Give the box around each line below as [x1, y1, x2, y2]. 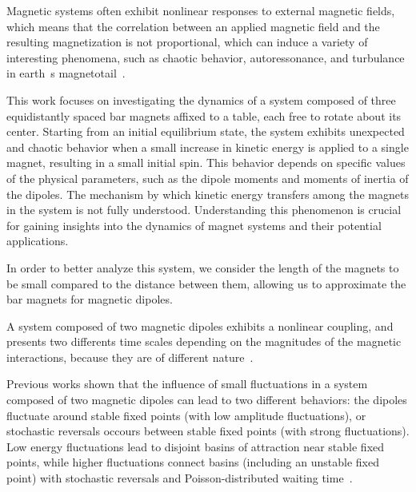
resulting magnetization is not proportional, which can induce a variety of [6, 34, 368, 50]
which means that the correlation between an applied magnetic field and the [6, 18, 380, 34]
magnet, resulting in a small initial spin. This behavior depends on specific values [6, 154, 406, 171]
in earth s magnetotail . [6, 65, 126, 81]
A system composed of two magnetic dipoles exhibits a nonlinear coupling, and [6, 317, 394, 334]
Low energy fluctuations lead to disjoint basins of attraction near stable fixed [6, 438, 385, 454]
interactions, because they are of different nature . [6, 348, 254, 365]
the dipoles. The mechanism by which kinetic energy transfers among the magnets [6, 185, 409, 202]
